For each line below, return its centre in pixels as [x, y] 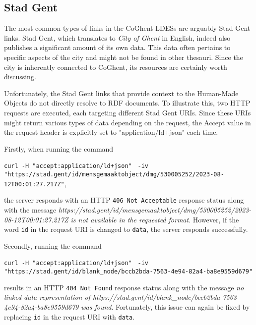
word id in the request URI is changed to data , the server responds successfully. [126, 229]
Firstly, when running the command [59, 148]
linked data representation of [47, 297]
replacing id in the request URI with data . [69, 316]
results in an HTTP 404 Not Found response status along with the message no [124, 287]
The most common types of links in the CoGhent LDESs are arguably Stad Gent [127, 28]
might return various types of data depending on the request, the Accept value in [128, 122]
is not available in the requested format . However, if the [155, 219]
